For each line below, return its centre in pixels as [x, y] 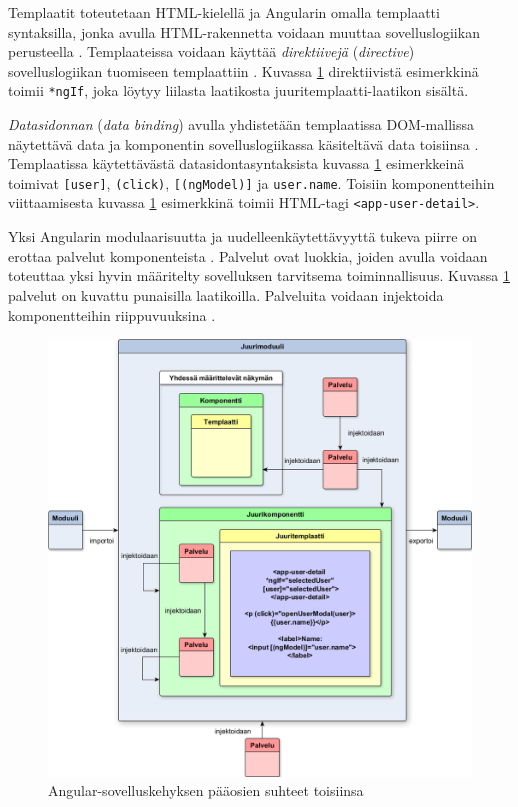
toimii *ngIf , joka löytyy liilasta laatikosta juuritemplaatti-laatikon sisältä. [238, 90]
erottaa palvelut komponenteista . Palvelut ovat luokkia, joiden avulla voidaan [248, 255]
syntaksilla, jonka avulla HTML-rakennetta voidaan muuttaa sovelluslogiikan [244, 31]
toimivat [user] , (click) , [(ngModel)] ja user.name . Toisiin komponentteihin [251, 182]
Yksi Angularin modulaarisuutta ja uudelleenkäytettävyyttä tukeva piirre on [242, 236]
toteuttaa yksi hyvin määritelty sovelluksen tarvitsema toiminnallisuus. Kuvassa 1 [259, 275]
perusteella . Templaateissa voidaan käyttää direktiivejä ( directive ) [211, 51]
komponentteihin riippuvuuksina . [112, 314]
